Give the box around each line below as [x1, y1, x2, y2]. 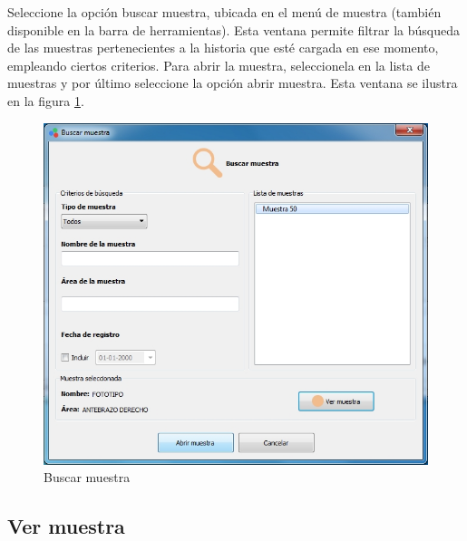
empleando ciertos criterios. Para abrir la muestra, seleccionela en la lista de [7, 55, 430, 74]
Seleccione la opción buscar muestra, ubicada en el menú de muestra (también [7, 3, 442, 21]
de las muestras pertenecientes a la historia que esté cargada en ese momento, [7, 38, 439, 57]
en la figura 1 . [7, 91, 84, 110]
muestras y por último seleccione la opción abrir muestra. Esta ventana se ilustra [7, 73, 458, 92]
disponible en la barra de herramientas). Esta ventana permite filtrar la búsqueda [7, 20, 460, 39]
